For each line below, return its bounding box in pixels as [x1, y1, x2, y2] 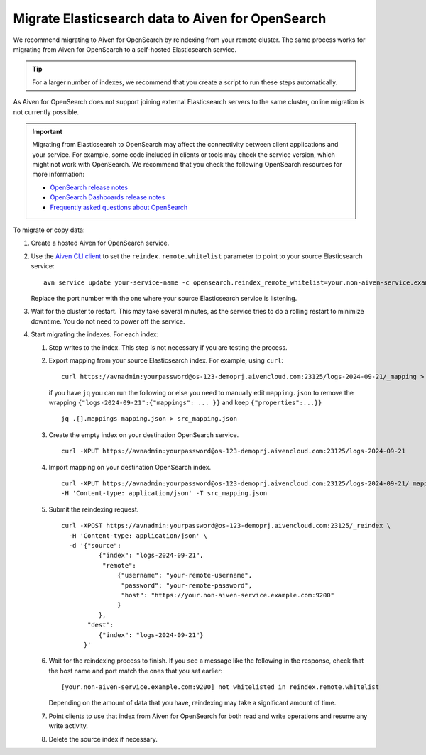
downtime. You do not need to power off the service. [31, 316, 185, 326]
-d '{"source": [68, 541, 121, 549]
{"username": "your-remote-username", [117, 571, 252, 580]
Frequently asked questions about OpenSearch [50, 203, 188, 211]
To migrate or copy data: [13, 226, 85, 234]
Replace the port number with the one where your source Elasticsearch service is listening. [31, 294, 297, 302]
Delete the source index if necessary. [48, 734, 158, 743]
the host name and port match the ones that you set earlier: [48, 666, 223, 675]
